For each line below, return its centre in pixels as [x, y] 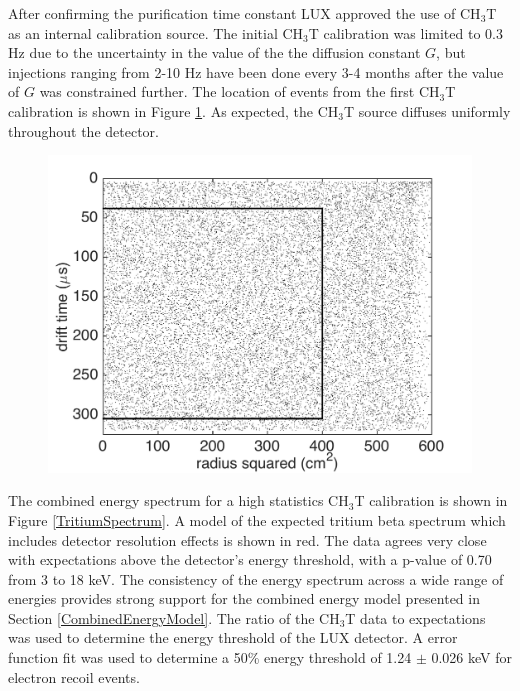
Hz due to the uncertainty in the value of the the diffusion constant [214, 52]
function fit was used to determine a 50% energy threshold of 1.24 [210, 657]
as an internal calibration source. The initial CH [156, 32]
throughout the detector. [83, 130]
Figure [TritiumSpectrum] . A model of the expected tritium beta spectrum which [257, 519]
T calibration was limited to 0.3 [405, 32]
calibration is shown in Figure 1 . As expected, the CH [173, 110]
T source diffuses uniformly [427, 110]
